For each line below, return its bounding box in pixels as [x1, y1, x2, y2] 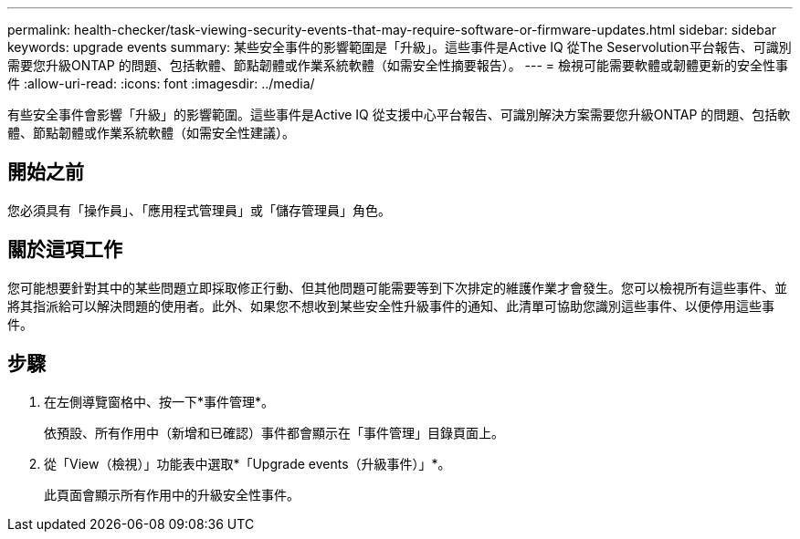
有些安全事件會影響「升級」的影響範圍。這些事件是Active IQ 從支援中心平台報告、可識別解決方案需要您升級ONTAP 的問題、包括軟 [7, 107, 791, 122]
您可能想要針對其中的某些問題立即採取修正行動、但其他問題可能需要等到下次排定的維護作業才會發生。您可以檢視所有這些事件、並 [7, 279, 787, 295]
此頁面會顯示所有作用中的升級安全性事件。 [44, 486, 300, 503]
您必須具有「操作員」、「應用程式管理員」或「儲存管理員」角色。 [7, 202, 391, 218]
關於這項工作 [7, 238, 122, 262]
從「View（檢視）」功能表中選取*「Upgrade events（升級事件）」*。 [44, 455, 451, 472]
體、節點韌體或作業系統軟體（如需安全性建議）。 [7, 125, 295, 140]
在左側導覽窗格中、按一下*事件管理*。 [44, 393, 275, 409]
